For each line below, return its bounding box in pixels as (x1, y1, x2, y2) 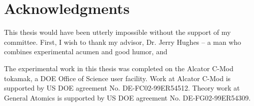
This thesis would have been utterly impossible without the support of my (4, 27, 231, 37)
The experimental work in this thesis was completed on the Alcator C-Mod (4, 63, 234, 73)
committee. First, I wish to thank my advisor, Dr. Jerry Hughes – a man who (4, 36, 242, 47)
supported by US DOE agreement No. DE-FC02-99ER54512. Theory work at (4, 83, 240, 93)
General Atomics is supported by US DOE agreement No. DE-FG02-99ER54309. (4, 92, 251, 103)
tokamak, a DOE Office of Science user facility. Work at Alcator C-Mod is (4, 73, 231, 83)
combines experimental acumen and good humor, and (4, 46, 168, 57)
